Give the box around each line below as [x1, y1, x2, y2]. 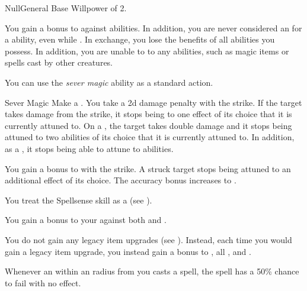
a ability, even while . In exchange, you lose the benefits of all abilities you [5, 33, 275, 46]
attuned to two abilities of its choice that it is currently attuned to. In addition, [5, 131, 295, 143]
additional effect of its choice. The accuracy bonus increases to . [5, 174, 236, 186]
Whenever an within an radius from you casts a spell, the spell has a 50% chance [5, 265, 299, 277]
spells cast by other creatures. [5, 56, 113, 69]
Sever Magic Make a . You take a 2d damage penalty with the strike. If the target [5, 96, 302, 108]
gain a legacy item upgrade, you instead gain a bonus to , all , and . [5, 245, 251, 257]
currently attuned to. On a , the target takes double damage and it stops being [5, 119, 292, 131]
